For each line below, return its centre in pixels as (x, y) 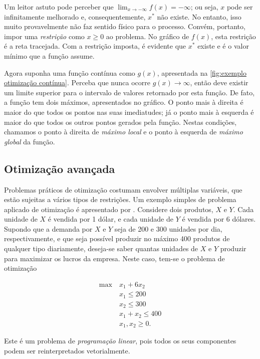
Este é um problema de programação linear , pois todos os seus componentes (120, 341)
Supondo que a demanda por (48, 228)
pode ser (240, 7)
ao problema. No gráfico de (148, 36)
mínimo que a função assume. (49, 55)
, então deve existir (219, 82)
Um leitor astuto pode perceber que (59, 7)
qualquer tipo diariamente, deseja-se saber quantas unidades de (101, 248)
